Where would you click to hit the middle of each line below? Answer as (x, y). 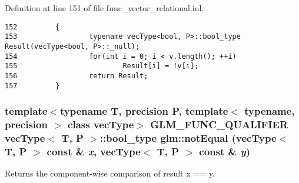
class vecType (101, 124)
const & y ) (225, 151)
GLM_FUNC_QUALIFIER (219, 124)
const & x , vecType (94, 151)
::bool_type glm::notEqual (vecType (188, 137)
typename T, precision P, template (144, 111)
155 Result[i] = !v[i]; (102, 66)
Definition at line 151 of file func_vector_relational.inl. (104, 8)
